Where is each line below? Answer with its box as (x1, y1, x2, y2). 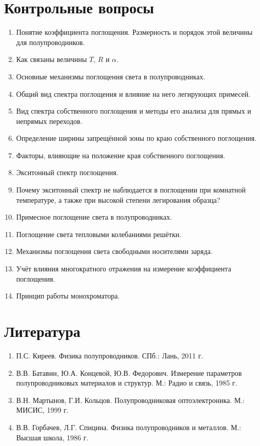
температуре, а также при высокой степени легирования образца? (16, 194, 221, 205)
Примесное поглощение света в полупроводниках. (16, 211, 172, 222)
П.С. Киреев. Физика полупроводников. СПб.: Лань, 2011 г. (16, 350, 203, 360)
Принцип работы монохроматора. (16, 290, 120, 301)
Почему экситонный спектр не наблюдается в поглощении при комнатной (16, 184, 246, 195)
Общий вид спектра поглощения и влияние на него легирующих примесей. (16, 88, 251, 99)
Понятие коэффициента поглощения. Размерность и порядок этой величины (16, 27, 253, 37)
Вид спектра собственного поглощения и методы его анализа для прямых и (16, 105, 251, 116)
